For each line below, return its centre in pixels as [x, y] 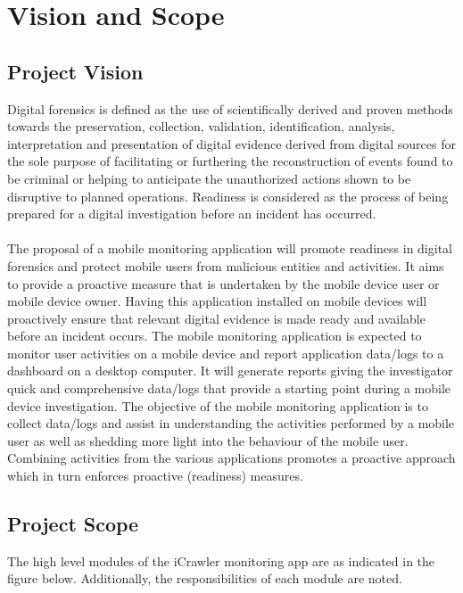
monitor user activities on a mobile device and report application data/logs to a [226, 353]
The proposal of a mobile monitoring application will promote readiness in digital [230, 248]
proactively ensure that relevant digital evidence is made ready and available [216, 318]
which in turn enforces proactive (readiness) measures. [155, 476]
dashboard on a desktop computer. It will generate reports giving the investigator [230, 371]
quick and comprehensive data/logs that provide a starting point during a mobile [229, 388]
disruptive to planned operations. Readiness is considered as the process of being [228, 196]
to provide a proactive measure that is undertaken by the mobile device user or [223, 283]
